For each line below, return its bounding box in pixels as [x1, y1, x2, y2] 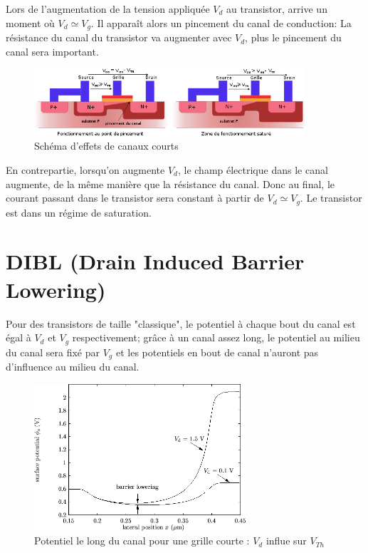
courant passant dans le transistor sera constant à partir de [6, 190, 264, 205]
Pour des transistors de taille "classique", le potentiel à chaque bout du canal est [6, 316, 356, 331]
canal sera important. [6, 43, 99, 58]
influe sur [266, 533, 307, 548]
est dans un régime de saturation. [6, 205, 152, 219]
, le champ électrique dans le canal [177, 162, 328, 177]
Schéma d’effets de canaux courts [34, 138, 179, 153]
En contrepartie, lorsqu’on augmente [6, 162, 165, 177]
